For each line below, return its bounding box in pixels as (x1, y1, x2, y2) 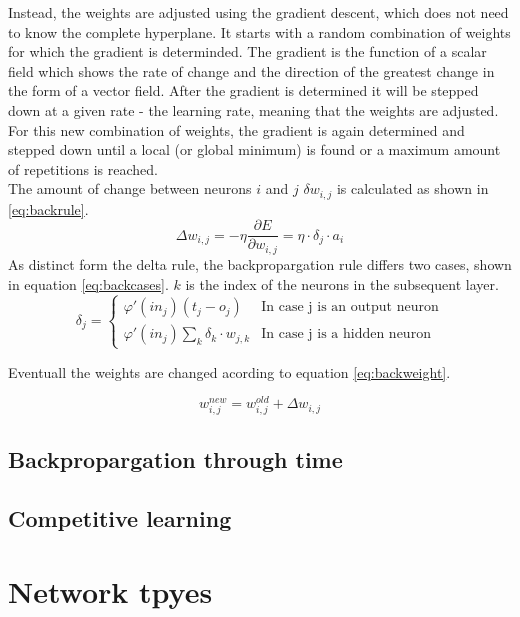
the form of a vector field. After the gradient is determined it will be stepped (8, 80, 479, 101)
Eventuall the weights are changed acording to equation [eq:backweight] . (8, 361, 451, 382)
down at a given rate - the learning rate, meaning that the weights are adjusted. (8, 99, 499, 120)
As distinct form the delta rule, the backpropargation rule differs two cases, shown (8, 253, 512, 274)
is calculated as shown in (336, 178, 489, 199)
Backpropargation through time (8, 443, 343, 474)
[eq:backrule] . (8, 198, 89, 219)
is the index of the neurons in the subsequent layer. (185, 273, 499, 294)
